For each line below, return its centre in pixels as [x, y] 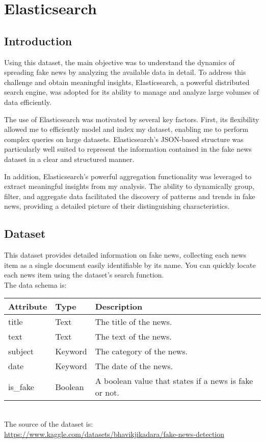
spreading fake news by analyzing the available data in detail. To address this [125, 72]
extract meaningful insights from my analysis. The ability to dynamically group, [129, 186]
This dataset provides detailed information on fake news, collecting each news [125, 255]
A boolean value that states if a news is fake [174, 381]
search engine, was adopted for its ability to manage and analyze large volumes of [132, 92]
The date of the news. [134, 366]
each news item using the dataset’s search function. [84, 275]
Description [119, 307]
